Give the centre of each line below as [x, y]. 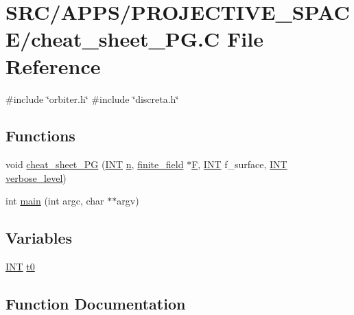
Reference [53, 66]
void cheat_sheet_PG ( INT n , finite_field [95, 164]
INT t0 [20, 267]
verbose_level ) [36, 177]
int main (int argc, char [55, 201]
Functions [40, 136]
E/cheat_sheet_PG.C [113, 39]
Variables [39, 238]
